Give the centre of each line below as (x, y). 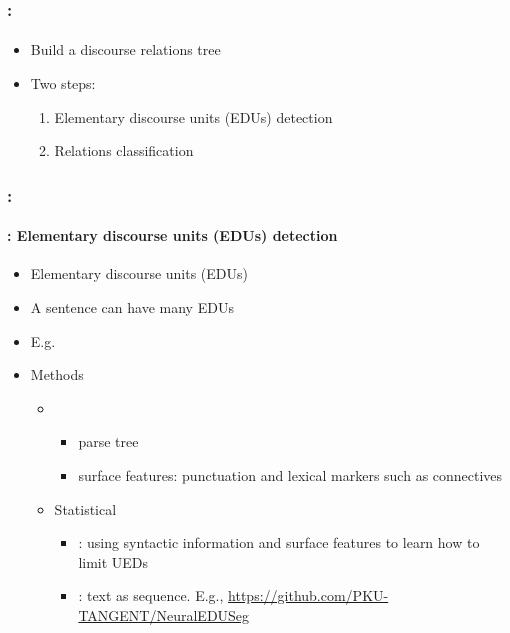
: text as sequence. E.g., (151, 595)
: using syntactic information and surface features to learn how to (279, 542)
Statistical (85, 508)
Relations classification (124, 150)
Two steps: (63, 83)
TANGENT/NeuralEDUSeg (164, 614)
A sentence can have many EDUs (132, 307)
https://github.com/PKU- (308, 595)
